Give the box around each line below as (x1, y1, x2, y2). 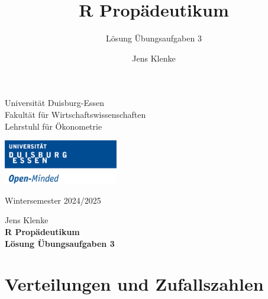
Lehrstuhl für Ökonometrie (5, 120, 102, 132)
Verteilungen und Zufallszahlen (5, 272, 264, 296)
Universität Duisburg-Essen (5, 97, 105, 109)
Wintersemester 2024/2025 (5, 194, 101, 206)
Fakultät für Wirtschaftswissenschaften (5, 108, 146, 120)
